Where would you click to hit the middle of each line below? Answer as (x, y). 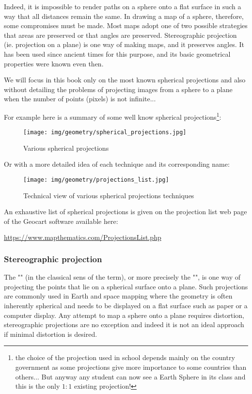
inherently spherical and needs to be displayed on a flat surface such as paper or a (126, 306)
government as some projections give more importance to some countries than (131, 367)
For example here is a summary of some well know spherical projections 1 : (113, 116)
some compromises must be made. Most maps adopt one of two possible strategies (126, 25)
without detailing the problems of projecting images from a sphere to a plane (118, 89)
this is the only (38, 386)
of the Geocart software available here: (61, 221)
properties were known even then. (54, 63)
